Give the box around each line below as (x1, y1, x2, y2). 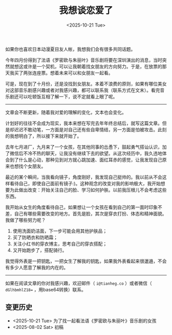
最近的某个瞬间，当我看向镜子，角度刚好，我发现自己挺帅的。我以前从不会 (5, 174, 162, 180)
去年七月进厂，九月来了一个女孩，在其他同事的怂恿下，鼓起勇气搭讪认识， (5, 144, 162, 150)
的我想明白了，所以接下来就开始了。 (5, 133, 82, 139)
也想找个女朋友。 (9, 163, 46, 169)
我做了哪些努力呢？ (5, 216, 46, 223)
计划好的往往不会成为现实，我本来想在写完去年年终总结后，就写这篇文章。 (5, 120, 162, 126)
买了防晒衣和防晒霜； (12, 234, 58, 240)
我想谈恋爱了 (58, 5, 113, 16)
